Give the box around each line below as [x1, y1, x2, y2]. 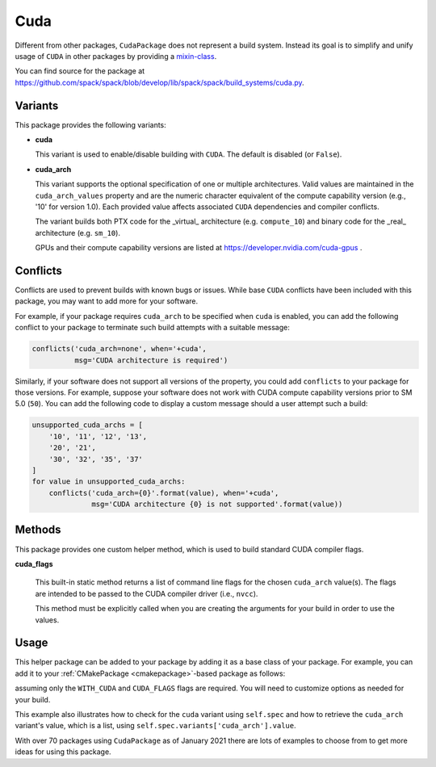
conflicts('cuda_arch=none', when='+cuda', [31, 344, 208, 354]
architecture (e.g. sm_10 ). [35, 228, 121, 237]
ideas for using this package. [15, 747, 112, 757]
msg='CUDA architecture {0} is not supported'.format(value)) [91, 500, 343, 509]
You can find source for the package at [15, 66, 145, 76]
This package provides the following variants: [15, 119, 167, 129]
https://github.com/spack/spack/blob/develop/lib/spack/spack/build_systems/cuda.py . [15, 78, 304, 87]
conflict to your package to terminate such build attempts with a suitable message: [15, 323, 290, 333]
